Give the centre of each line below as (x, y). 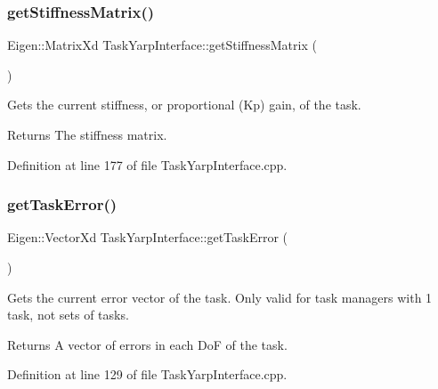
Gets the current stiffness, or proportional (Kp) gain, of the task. (184, 105)
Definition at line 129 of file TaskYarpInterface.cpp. (147, 374)
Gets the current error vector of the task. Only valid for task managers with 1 (220, 297)
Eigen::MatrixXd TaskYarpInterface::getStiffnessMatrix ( (162, 45)
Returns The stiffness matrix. (87, 134)
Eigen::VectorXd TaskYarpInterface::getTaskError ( (148, 237)
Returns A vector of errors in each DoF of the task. (147, 344)
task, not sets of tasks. (68, 315)
